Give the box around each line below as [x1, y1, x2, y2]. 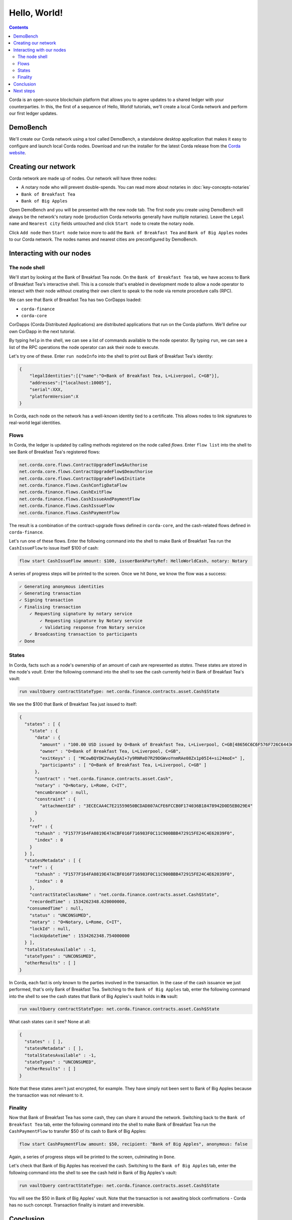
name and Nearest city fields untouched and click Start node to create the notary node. [9, 221, 195, 226]
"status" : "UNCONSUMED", [29, 913, 91, 918]
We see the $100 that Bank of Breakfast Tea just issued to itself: [9, 701, 137, 707]
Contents [9, 24, 29, 30]
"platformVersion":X [29, 393, 79, 399]
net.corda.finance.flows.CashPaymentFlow [19, 510, 120, 515]
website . [9, 149, 26, 156]
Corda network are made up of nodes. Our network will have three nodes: [9, 175, 157, 181]
